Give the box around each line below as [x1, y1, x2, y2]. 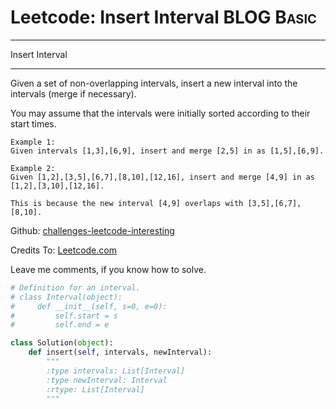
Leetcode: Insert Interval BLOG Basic [10, 6, 317, 29]
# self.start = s [10, 311, 118, 321]
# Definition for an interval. [10, 282, 141, 293]
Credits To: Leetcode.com [10, 244, 117, 256]
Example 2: [10, 163, 56, 173]
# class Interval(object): [10, 292, 123, 302]
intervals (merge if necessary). [10, 87, 137, 100]
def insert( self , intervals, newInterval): [28, 347, 213, 358]
